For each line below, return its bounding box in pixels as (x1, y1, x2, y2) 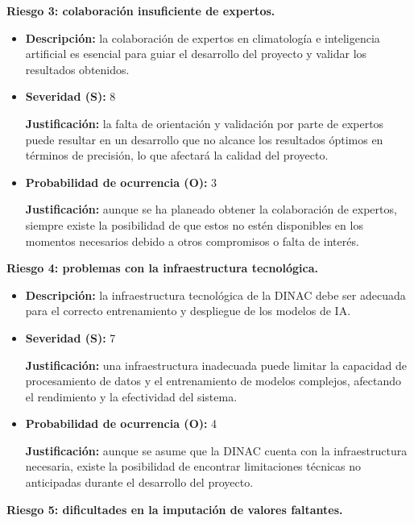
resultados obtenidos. (25, 60, 130, 77)
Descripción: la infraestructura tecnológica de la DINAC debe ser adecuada (25, 286, 406, 303)
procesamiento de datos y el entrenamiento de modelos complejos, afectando (25, 372, 402, 389)
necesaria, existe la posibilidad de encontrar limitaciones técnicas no (25, 458, 362, 475)
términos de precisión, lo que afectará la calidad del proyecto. (25, 147, 329, 164)
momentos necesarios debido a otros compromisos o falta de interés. (25, 232, 359, 249)
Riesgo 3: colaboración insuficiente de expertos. (6, 2, 275, 19)
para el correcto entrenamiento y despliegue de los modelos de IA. (25, 302, 351, 319)
